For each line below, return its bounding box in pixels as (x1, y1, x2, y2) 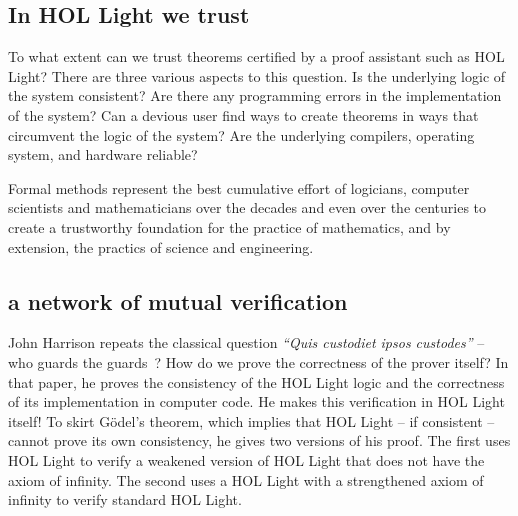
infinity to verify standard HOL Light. (8, 489, 242, 510)
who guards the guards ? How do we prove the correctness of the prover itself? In (8, 351, 509, 372)
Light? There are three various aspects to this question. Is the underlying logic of (8, 65, 506, 86)
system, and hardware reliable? (8, 144, 198, 165)
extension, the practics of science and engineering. (8, 236, 314, 257)
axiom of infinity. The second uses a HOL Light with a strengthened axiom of (8, 469, 484, 490)
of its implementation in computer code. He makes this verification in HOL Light (8, 391, 505, 412)
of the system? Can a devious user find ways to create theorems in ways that (8, 104, 479, 125)
